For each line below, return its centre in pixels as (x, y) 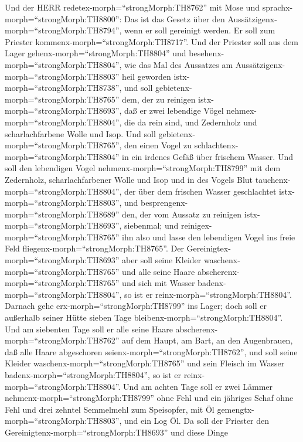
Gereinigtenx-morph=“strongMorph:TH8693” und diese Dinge (116, 432)
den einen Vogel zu (158, 145)
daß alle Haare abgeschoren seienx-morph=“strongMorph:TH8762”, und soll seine (151, 351)
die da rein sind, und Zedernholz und (191, 122)
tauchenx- (273, 179)
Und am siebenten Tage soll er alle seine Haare (89, 329)
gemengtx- (236, 409)
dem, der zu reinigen (159, 99)
